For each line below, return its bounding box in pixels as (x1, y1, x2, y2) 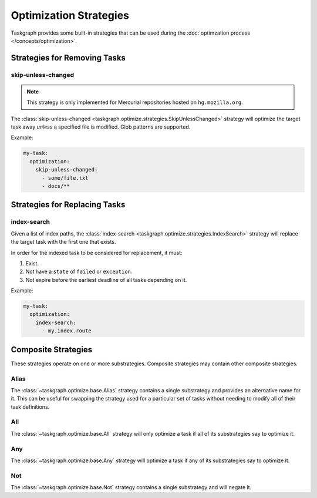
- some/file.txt (42, 174, 89, 181)
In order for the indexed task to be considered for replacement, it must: (11, 249, 183, 256)
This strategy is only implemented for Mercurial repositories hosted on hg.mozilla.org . (26, 99, 243, 106)
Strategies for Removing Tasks (11, 53, 126, 63)
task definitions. (11, 403, 50, 410)
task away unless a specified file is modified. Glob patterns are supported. (11, 123, 191, 130)
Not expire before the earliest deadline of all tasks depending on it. (25, 276, 187, 283)
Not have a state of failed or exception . (25, 268, 133, 275)
